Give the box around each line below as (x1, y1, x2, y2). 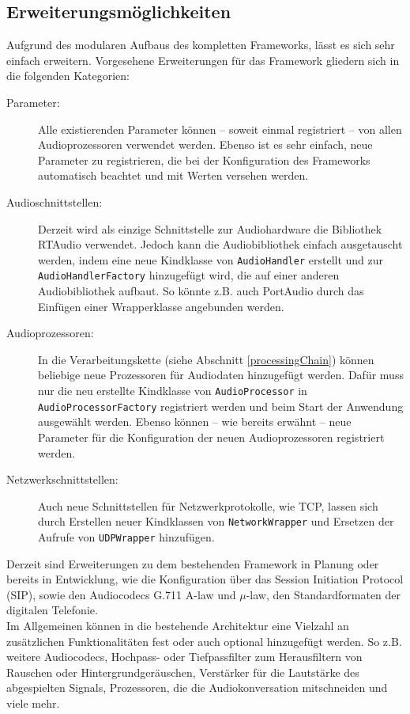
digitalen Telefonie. (6, 602, 98, 618)
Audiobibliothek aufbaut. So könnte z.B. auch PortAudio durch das (38, 283, 364, 299)
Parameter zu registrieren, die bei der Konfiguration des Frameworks (38, 151, 371, 168)
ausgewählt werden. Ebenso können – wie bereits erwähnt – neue (38, 413, 352, 430)
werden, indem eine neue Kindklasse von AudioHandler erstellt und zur (38, 251, 384, 268)
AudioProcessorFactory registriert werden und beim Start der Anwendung (38, 397, 404, 414)
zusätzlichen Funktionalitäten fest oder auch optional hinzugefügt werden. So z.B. (6, 632, 402, 649)
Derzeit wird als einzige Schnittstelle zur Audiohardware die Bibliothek (38, 220, 382, 237)
